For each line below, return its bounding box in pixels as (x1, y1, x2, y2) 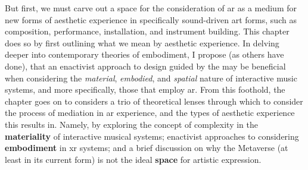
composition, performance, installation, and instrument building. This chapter (5, 25, 290, 37)
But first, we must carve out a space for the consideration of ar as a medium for (5, 2, 297, 14)
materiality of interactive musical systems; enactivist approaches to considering (5, 130, 299, 142)
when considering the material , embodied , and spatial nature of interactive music (5, 71, 297, 84)
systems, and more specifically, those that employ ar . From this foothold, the (5, 83, 285, 96)
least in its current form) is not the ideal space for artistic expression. (5, 153, 262, 165)
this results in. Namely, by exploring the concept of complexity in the (5, 118, 258, 130)
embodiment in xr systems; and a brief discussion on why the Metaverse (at (5, 141, 288, 154)
